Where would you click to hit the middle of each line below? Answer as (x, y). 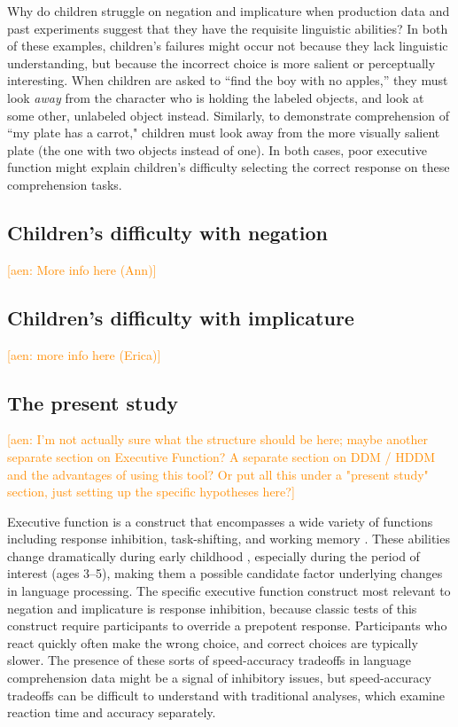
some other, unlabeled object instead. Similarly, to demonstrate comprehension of (229, 115)
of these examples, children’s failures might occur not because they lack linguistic (228, 46)
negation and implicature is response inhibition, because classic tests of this (212, 608)
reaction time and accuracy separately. (112, 712)
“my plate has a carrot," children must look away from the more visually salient (224, 133)
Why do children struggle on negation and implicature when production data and (229, 11)
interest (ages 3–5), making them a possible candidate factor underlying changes (225, 573)
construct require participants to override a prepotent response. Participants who (227, 625)
